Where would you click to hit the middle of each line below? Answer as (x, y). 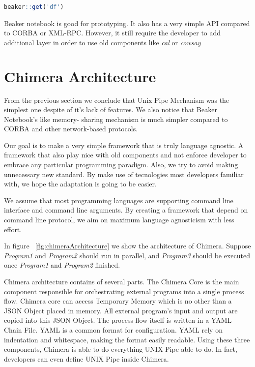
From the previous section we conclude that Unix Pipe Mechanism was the (117, 100)
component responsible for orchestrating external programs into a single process (124, 291)
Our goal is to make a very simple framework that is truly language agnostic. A (124, 145)
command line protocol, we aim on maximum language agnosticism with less (119, 220)
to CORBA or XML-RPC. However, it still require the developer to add (113, 33)
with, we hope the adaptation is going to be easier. (80, 184)
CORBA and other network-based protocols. (71, 129)
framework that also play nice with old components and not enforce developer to (125, 155)
